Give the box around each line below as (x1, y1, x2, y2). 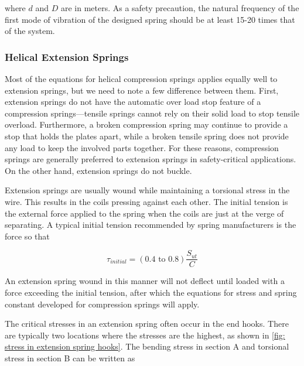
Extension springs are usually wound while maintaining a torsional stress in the (5, 184, 290, 196)
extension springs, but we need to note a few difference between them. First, (5, 84, 279, 96)
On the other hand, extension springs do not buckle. (5, 164, 192, 176)
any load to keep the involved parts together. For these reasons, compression (5, 141, 279, 153)
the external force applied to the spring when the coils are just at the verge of (5, 207, 284, 219)
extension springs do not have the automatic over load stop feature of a (5, 95, 261, 108)
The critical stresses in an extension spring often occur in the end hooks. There (5, 317, 289, 330)
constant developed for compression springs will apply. (5, 297, 200, 310)
